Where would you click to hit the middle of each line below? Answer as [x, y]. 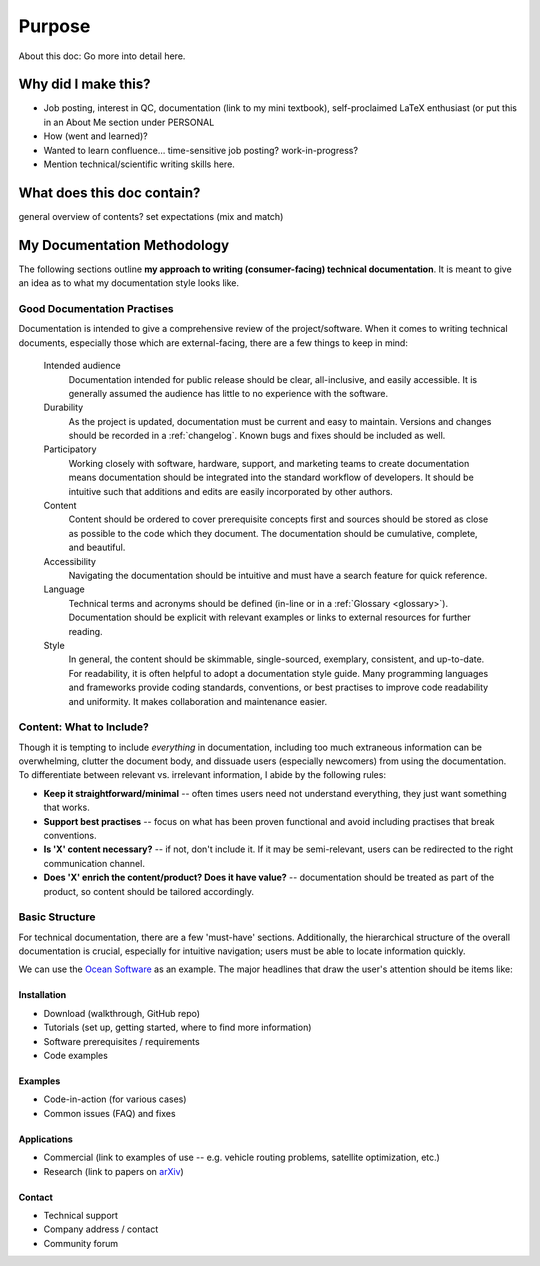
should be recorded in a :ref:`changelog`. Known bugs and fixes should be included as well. [257, 436]
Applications [46, 1139]
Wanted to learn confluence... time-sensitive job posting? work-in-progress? [201, 150]
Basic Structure [57, 917]
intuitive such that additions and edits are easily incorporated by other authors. [231, 491]
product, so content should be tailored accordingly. [149, 891]
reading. [86, 631]
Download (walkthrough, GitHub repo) [121, 1013]
